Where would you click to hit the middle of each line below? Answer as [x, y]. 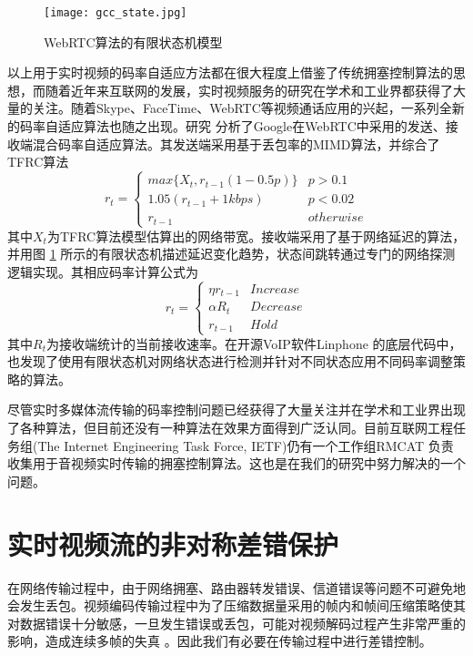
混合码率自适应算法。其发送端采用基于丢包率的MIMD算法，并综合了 [236, 143]
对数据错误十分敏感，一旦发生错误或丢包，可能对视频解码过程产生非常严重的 [236, 623]
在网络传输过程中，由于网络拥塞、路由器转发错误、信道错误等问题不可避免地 [236, 587]
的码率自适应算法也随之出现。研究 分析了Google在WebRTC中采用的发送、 [226, 126]
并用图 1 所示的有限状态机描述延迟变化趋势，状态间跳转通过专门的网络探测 [231, 254]
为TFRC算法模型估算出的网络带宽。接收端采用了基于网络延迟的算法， [256, 236]
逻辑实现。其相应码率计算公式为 [103, 272]
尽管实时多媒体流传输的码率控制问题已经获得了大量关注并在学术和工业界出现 [236, 410]
